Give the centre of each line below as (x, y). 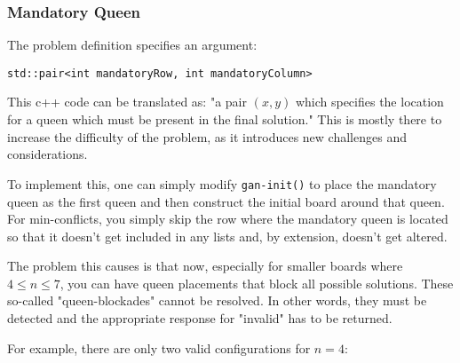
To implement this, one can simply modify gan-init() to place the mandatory (222, 183)
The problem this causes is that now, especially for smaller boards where (205, 266)
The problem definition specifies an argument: (132, 45)
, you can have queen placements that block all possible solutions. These (257, 283)
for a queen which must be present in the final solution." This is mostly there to (225, 119)
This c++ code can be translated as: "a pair (127, 102)
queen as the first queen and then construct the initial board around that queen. (226, 201)
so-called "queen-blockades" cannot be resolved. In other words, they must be (217, 300)
